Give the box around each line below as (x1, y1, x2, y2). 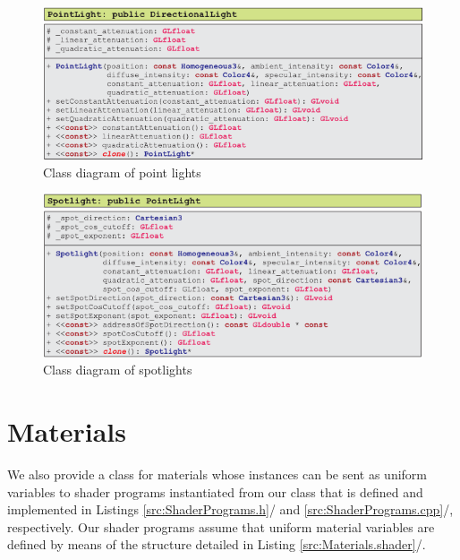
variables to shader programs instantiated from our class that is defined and (7, 482, 423, 501)
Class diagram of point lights (43, 162, 201, 181)
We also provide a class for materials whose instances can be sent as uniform (7, 464, 428, 483)
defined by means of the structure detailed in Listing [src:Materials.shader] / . (7, 535, 426, 554)
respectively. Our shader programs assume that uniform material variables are (7, 517, 435, 536)
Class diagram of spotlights (43, 360, 192, 379)
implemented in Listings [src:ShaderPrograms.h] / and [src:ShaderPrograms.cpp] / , (7, 500, 454, 519)
